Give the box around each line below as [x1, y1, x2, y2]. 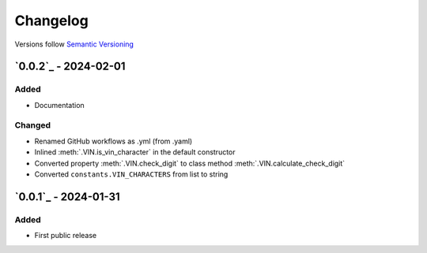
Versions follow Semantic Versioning [14, 39, 134, 49]
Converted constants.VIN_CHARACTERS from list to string [34, 169, 229, 179]
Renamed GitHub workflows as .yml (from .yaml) [34, 136, 193, 146]
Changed [14, 120, 51, 131]
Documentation [34, 100, 85, 110]
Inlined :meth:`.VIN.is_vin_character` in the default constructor [34, 147, 236, 157]
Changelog [14, 12, 89, 29]
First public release [34, 231, 97, 240]
